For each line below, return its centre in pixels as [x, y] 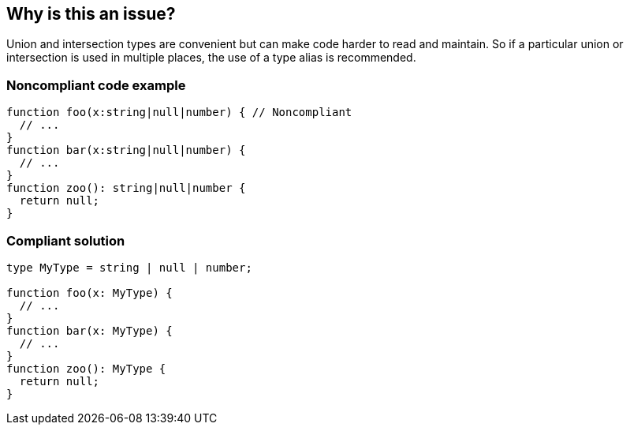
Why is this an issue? [91, 14]
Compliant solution [66, 240]
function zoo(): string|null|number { [126, 188]
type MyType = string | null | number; [129, 267]
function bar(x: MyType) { [89, 330]
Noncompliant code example [96, 85]
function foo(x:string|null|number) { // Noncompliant [179, 112]
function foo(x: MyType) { [89, 292]
